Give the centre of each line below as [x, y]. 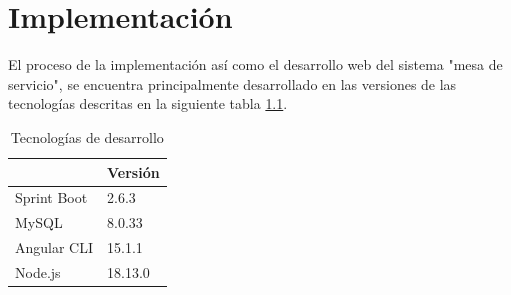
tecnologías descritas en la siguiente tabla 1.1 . [148, 103]
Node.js [38, 271]
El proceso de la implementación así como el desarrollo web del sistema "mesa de [255, 64]
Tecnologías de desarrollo [87, 136]
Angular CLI [54, 247]
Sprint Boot [51, 197]
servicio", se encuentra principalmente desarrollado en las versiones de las [232, 83]
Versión [133, 171]
